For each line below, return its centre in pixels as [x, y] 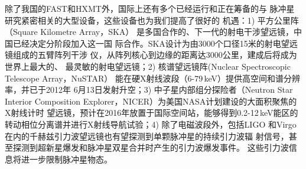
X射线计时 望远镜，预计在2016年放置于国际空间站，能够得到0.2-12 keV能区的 [152, 113]
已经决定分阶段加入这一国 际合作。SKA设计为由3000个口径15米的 [139, 43]
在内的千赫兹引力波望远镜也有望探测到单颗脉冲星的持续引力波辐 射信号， [147, 136]
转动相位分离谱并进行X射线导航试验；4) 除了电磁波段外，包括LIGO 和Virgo [151, 124]
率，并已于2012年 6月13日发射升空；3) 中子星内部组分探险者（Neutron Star [149, 90]
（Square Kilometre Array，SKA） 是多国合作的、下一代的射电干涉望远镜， [149, 32]
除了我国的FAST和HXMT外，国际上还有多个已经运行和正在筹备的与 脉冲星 [150, 8]
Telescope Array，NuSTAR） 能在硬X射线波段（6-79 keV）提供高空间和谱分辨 [153, 78]
